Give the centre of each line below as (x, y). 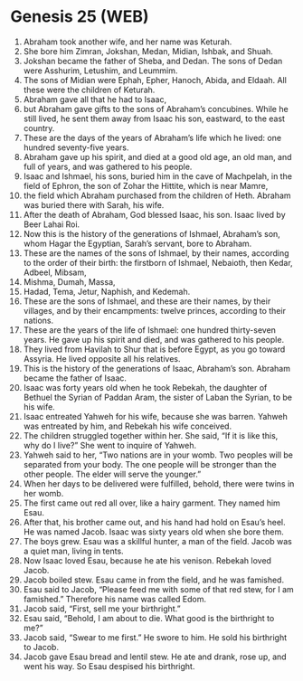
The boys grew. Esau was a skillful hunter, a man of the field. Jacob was (157, 541)
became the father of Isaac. (75, 378)
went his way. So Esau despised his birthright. (109, 666)
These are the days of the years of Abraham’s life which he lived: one (152, 137)
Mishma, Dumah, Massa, (69, 281)
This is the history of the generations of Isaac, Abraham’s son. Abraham (156, 368)
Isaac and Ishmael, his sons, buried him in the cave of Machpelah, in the (158, 176)
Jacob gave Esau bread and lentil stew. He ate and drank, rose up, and (155, 657)
